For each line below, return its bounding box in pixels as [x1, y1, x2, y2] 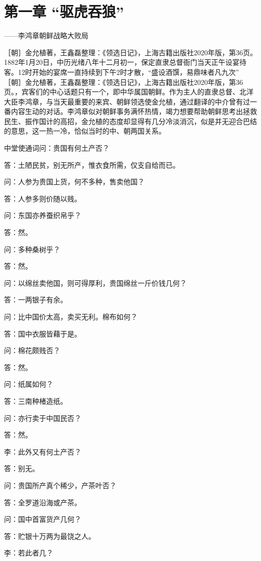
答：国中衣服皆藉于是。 [4, 328, 81, 339]
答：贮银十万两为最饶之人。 [4, 530, 95, 541]
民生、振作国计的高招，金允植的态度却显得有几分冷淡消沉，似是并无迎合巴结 [4, 116, 257, 126]
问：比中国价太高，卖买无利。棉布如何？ [4, 311, 138, 321]
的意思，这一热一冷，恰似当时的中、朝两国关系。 [4, 126, 166, 136]
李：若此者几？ [4, 547, 53, 558]
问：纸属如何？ [4, 379, 53, 389]
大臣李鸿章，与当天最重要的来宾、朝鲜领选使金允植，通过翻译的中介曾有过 [4, 96, 250, 106]
